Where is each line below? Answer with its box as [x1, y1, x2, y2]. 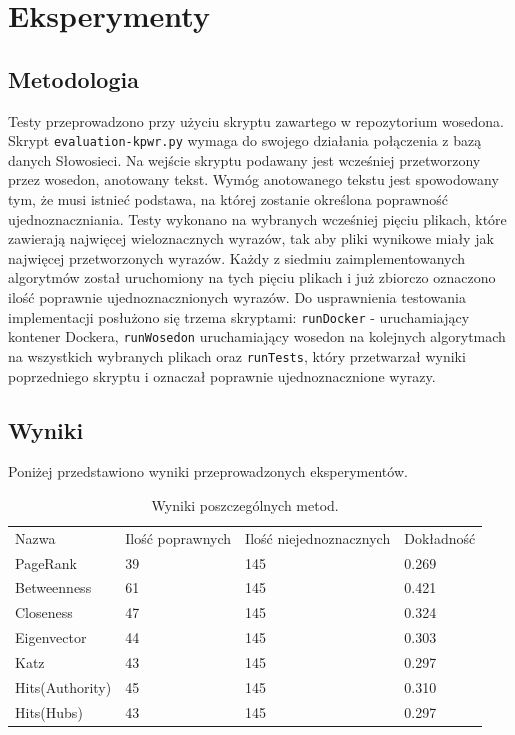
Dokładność [404, 527, 476, 548]
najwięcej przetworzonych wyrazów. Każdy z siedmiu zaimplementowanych [8, 247, 466, 268]
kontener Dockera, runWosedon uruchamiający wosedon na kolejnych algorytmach [8, 326, 506, 347]
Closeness [15, 602, 73, 623]
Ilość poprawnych [125, 527, 232, 548]
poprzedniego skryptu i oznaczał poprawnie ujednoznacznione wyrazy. [8, 365, 436, 386]
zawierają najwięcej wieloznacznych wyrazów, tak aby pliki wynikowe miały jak [8, 228, 494, 249]
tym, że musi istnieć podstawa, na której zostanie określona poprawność [8, 189, 448, 210]
